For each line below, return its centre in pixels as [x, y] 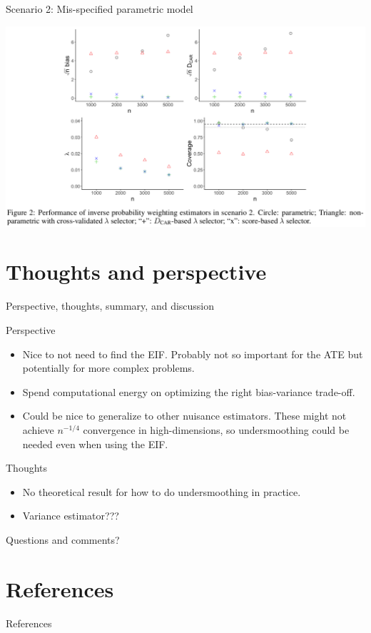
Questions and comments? [63, 539]
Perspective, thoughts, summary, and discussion [110, 306]
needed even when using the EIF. [95, 444]
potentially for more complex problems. [108, 368]
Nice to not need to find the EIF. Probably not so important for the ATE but [193, 354]
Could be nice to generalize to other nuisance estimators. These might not [184, 416]
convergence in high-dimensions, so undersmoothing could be [216, 429]
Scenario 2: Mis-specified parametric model [100, 9]
